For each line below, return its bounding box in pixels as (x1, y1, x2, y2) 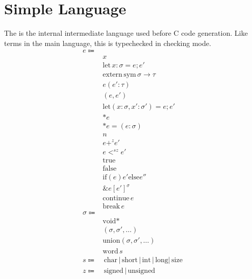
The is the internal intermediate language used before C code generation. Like (4, 28, 248, 38)
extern (103, 71, 122, 79)
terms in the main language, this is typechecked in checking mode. (4, 37, 211, 48)
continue (103, 195, 130, 202)
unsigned (128, 267, 156, 274)
